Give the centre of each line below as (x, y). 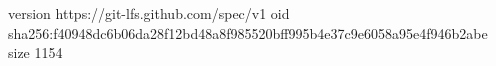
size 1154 (35, 52)
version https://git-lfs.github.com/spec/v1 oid (149, 13)
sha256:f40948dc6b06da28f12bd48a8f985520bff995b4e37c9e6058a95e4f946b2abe (248, 32)
